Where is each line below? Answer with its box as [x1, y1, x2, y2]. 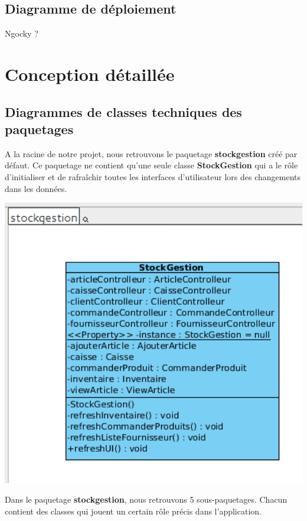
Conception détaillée [5, 61, 175, 86]
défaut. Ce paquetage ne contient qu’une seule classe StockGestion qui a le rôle [5, 159, 298, 171]
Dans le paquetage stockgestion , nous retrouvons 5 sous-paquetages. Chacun [5, 493, 288, 506]
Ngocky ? [5, 27, 38, 40]
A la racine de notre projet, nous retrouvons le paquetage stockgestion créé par [5, 147, 298, 159]
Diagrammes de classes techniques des [5, 102, 242, 121]
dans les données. [5, 182, 67, 194]
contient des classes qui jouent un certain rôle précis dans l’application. [5, 504, 262, 517]
